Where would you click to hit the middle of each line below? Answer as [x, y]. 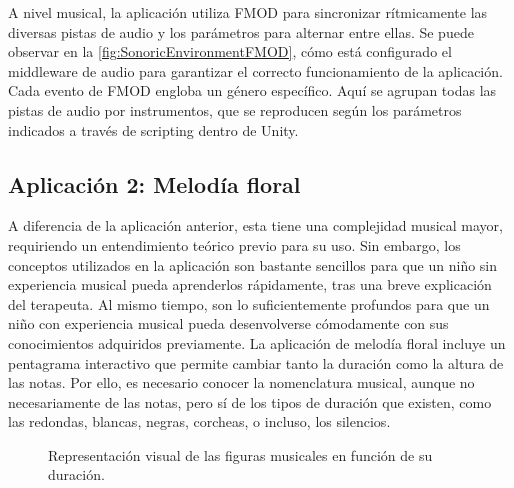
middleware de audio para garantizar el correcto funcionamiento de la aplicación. [255, 70]
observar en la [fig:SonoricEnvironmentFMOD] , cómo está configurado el [230, 51]
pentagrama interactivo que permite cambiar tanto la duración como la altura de [256, 362]
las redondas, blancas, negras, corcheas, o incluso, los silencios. [199, 421]
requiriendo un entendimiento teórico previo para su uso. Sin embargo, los [234, 244]
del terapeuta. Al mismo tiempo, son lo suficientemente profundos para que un [249, 303]
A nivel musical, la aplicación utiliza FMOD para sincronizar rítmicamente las [248, 12]
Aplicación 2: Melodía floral [154, 183]
